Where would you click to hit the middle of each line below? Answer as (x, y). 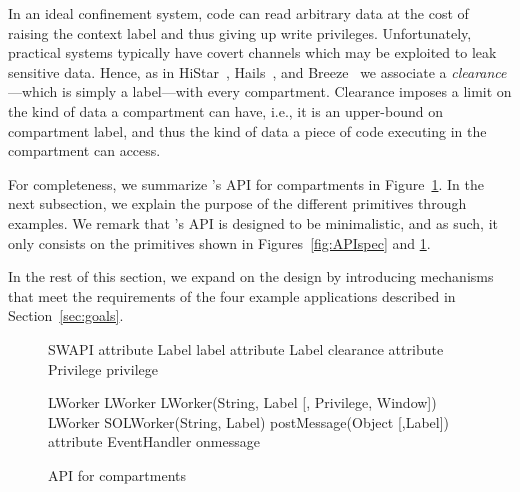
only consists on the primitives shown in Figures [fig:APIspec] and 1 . (219, 242)
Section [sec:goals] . (66, 315)
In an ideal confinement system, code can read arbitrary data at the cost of (238, 13)
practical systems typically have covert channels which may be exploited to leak (252, 52)
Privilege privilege (103, 368)
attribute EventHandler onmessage (154, 441)
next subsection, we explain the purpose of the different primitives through (237, 203)
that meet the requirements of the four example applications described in (232, 295)
